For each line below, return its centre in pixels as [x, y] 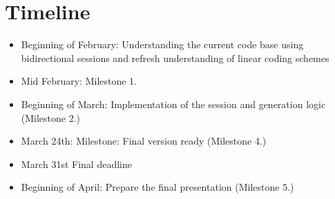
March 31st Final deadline [76, 164]
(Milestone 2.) [51, 117]
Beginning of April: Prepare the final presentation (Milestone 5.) [157, 187]
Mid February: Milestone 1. [79, 81]
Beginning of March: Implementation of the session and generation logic [173, 104]
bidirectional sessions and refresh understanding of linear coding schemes [175, 57]
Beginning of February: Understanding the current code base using [162, 44]
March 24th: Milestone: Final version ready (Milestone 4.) [144, 141]
